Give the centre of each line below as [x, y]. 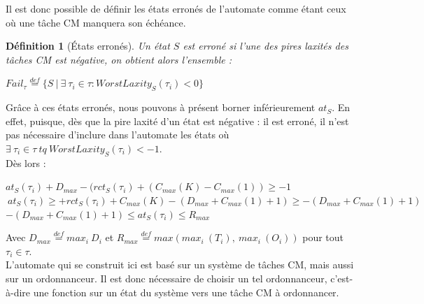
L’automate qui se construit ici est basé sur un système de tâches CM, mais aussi [180, 265]
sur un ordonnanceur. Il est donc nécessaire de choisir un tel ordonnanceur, [167, 278]
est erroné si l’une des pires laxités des [266, 46]
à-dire [18, 292]
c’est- [342, 278]
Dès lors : [26, 162]
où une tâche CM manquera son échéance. [96, 22]
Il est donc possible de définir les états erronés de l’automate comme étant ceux [176, 8]
